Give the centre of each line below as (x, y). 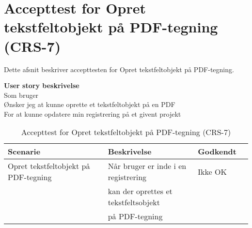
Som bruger (21, 95)
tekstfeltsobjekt (134, 202)
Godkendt (217, 152)
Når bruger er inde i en (147, 166)
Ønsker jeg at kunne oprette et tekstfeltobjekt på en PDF (90, 104)
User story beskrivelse (42, 85)
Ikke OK (212, 171)
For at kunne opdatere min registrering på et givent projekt (93, 114)
